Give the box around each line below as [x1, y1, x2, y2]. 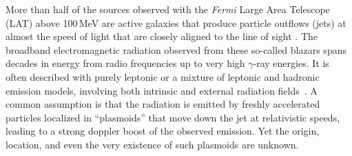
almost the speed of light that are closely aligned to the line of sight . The [6, 29, 318, 43]
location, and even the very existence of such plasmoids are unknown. [6, 137, 299, 151]
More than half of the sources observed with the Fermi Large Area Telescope [6, 2, 330, 16]
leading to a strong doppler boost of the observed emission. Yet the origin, [6, 124, 320, 138]
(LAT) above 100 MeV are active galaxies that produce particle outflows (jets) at [6, 15, 346, 30]
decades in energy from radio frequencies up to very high [6, 56, 245, 70]
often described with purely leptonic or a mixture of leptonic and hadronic [6, 69, 320, 84]
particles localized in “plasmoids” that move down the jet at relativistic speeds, [6, 110, 340, 124]
